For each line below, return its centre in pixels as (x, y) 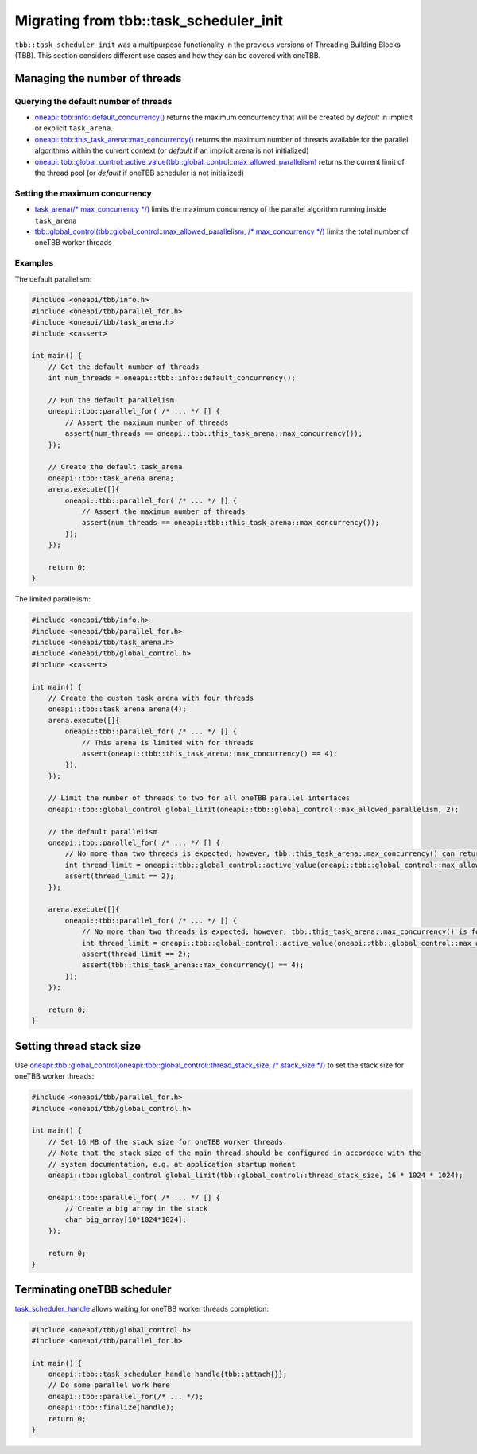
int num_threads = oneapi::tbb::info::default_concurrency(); (172, 378)
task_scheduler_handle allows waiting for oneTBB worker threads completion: (142, 1308)
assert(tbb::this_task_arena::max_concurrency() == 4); (193, 965)
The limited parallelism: (53, 599)
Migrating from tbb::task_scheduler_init (149, 21)
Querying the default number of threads (93, 101)
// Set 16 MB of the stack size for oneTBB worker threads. (168, 1142)
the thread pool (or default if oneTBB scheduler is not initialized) (140, 173)
